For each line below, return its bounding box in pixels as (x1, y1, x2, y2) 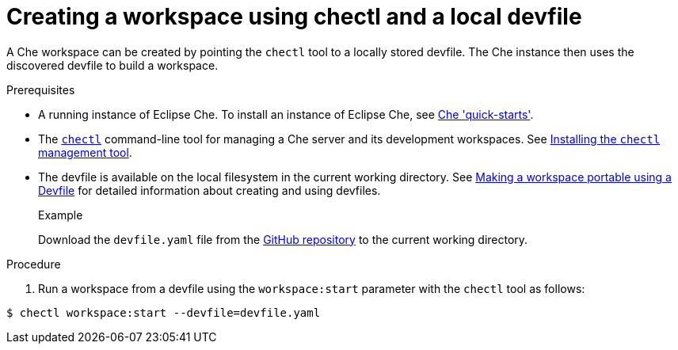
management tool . (38, 145, 132, 159)
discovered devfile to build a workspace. (6, 58, 219, 72)
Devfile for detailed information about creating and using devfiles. (38, 183, 381, 197)
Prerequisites (6, 82, 75, 97)
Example (38, 207, 83, 222)
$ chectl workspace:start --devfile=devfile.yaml (6, 306, 321, 319)
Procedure (6, 257, 61, 271)
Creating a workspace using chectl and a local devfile (6, 3, 582, 30)
